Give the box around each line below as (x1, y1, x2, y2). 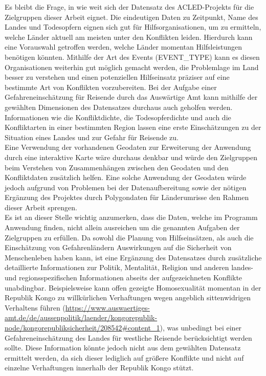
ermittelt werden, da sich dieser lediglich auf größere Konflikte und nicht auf (5, 352, 244, 363)
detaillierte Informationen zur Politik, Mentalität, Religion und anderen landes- (5, 262, 254, 273)
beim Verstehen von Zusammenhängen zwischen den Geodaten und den (5, 162, 229, 172)
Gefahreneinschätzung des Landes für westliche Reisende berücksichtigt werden (5, 332, 252, 343)
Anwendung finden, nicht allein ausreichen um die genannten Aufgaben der (5, 222, 240, 233)
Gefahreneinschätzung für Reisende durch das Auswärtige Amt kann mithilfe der (5, 92, 258, 102)
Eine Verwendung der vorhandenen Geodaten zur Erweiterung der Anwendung (5, 142, 251, 152)
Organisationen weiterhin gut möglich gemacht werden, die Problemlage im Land (5, 61, 259, 72)
